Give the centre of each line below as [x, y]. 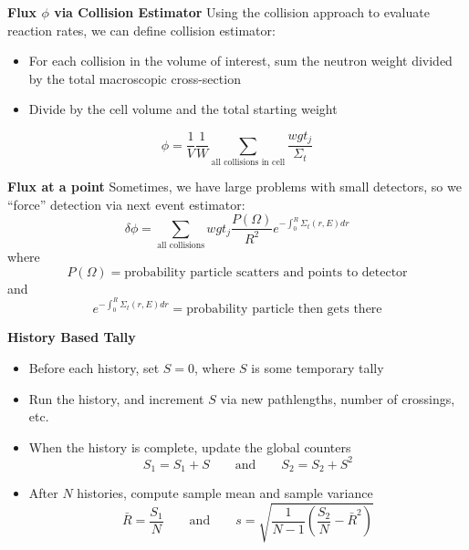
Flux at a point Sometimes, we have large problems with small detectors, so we [234, 187]
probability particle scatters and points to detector [266, 272]
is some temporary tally [318, 367]
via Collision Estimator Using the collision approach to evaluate [242, 12]
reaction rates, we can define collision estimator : [141, 30]
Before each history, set [94, 367]
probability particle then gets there [284, 310]
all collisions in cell [248, 163]
